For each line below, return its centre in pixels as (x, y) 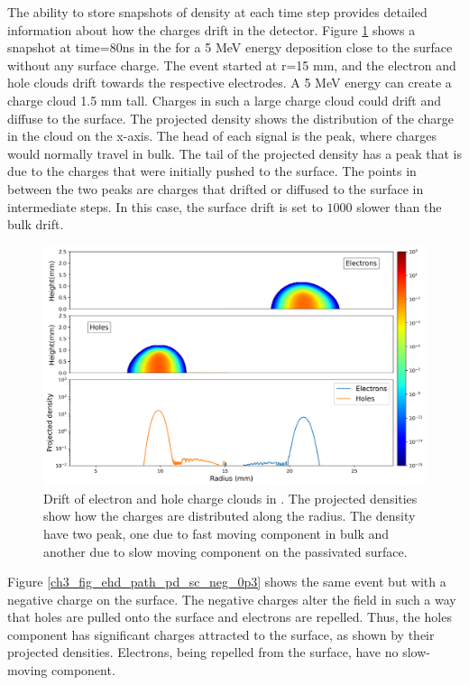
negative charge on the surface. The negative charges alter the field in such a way (232, 599)
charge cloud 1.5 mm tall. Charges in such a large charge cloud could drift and (225, 100)
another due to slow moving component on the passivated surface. (225, 551)
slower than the (399, 206)
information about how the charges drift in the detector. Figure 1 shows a (212, 29)
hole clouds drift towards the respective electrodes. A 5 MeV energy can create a (230, 83)
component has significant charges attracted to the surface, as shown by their (221, 634)
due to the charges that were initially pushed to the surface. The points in (212, 171)
